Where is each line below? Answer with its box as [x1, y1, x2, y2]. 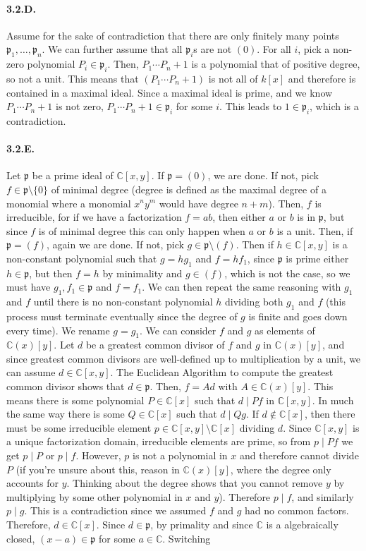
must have [6, 279, 51, 294]
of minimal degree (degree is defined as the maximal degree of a [51, 181, 327, 196]
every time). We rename [6, 322, 110, 337]
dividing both [224, 294, 283, 309]
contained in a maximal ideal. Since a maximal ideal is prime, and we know [6, 85, 333, 99]
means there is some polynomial [6, 392, 145, 407]
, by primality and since [150, 517, 253, 532]
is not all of [208, 71, 258, 85]
